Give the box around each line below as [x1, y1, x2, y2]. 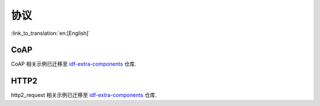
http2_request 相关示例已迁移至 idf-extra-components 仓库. [11, 92, 157, 99]
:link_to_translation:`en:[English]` [11, 30, 91, 37]
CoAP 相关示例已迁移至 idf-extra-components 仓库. [11, 60, 136, 68]
